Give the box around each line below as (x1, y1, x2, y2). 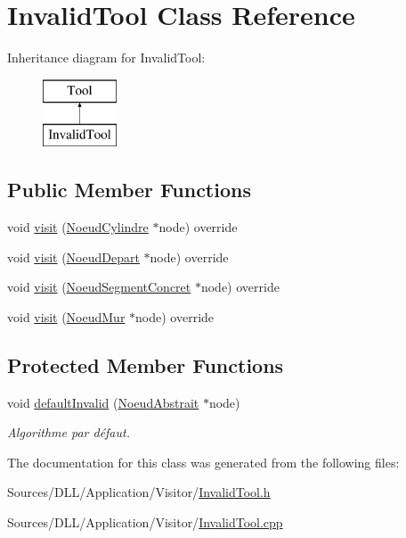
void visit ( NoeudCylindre (7, 218, 149, 236)
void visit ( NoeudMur (7, 307, 126, 326)
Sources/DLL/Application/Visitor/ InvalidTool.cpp (7, 513, 283, 532)
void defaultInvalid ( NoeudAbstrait (7, 393, 199, 411)
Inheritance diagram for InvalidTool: (7, 48, 206, 67)
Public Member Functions (7, 176, 251, 203)
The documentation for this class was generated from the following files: (7, 452, 400, 471)
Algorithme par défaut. (7, 423, 130, 442)
